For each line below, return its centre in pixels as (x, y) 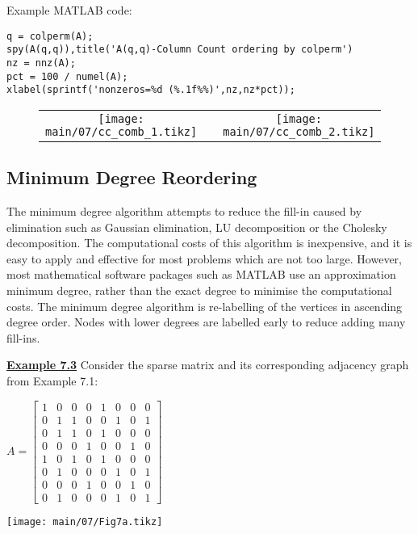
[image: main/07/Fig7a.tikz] (85, 521)
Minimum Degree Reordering (132, 177)
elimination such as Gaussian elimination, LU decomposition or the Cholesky (197, 227)
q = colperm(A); (50, 36)
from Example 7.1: (52, 381)
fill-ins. (23, 337)
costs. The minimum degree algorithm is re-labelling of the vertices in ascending (205, 306)
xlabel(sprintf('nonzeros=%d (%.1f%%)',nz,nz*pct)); (151, 90)
